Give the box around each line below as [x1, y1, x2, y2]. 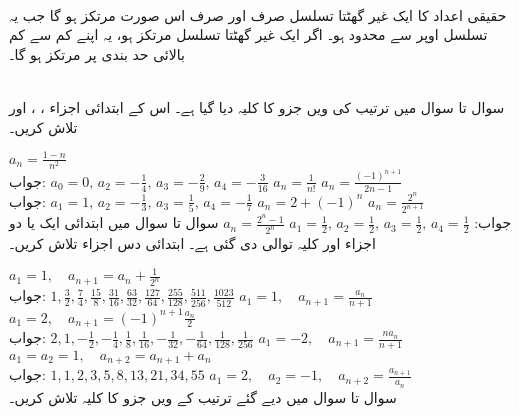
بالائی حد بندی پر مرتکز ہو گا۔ [9, 43, 185, 64]
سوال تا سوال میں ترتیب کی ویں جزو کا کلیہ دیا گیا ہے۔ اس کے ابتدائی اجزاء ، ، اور [9, 96, 505, 117]
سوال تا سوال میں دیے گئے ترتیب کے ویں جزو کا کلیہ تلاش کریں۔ [9, 386, 397, 407]
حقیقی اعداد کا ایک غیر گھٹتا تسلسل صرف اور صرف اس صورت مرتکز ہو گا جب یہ [9, 4, 507, 25]
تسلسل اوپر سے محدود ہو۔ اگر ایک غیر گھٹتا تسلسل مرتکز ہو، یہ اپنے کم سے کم [9, 24, 488, 45]
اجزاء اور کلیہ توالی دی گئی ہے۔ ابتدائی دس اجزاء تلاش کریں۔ [9, 233, 376, 254]
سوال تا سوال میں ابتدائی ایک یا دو [9, 212, 219, 233]
